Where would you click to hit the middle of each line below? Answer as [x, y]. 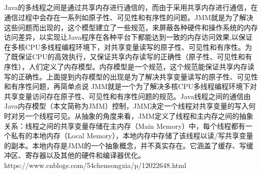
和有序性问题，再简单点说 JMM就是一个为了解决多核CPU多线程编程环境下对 [130, 86]
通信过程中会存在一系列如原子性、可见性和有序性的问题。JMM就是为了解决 [129, 17]
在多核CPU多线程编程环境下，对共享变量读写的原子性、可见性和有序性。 [125, 47]
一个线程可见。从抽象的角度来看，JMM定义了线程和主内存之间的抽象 [139, 115]
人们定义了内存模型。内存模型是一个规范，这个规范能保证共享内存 [138, 66]
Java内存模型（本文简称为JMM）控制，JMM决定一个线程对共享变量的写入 [126, 106]
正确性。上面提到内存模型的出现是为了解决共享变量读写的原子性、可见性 [138, 76]
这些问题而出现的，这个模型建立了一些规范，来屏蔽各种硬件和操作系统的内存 [131, 27]
